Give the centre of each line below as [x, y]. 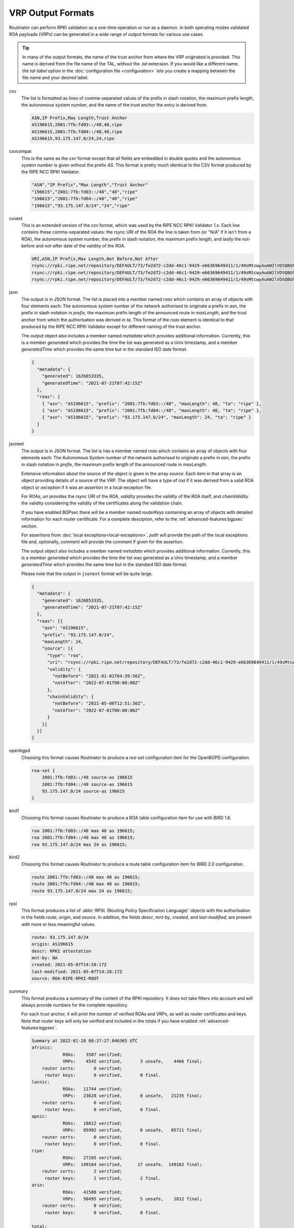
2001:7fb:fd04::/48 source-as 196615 [87, 784]
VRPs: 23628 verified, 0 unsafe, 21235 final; [132, 1096]
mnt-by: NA [45, 958]
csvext [16, 218]
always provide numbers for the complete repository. [75, 1005]
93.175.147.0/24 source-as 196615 [83, 791]
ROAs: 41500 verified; [92, 1192]
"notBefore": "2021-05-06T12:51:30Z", [99, 703]
